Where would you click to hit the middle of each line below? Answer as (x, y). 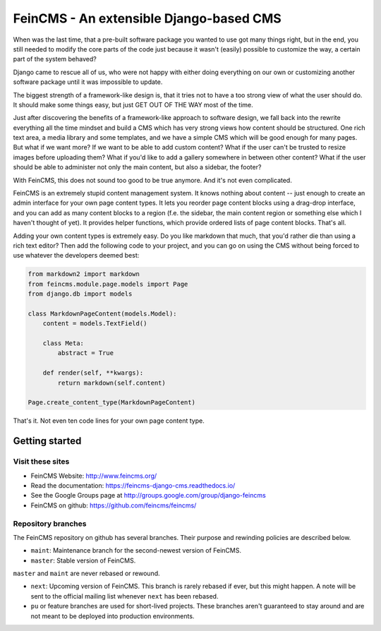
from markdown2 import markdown (84, 274)
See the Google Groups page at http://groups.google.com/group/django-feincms (148, 495)
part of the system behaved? (55, 59)
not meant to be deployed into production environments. (113, 616)
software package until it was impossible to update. (88, 82)
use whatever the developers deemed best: (76, 256)
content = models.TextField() (95, 324)
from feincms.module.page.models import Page (108, 284)
